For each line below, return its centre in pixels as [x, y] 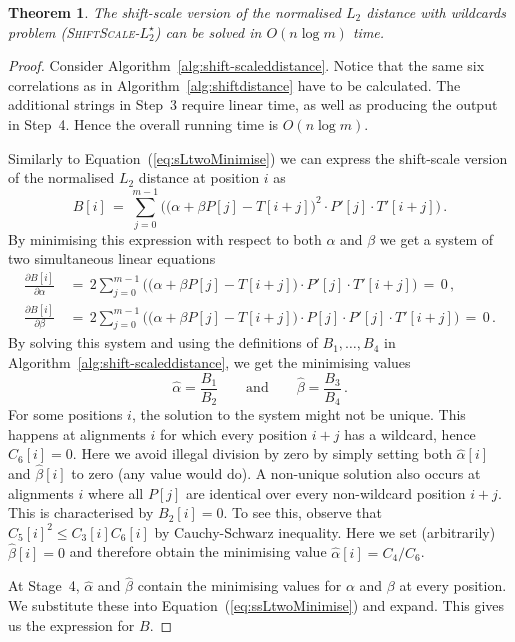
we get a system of [436, 238]
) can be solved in [208, 31]
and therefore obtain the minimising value [198, 551]
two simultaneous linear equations [112, 258]
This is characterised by [81, 512]
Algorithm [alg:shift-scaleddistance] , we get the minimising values [209, 361]
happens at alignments [77, 433]
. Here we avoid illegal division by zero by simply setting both [262, 453]
